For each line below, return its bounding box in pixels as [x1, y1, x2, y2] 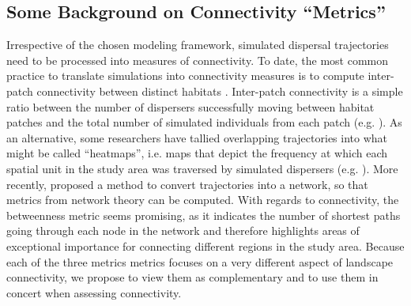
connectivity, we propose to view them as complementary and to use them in [6, 269, 379, 285]
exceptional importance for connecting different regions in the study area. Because [6, 237, 405, 254]
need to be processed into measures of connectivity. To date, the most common [6, 51, 389, 68]
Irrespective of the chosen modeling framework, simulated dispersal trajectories [6, 36, 389, 53]
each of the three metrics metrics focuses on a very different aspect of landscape [6, 253, 394, 270]
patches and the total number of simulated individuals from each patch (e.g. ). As [6, 114, 402, 130]
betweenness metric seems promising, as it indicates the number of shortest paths [6, 206, 401, 223]
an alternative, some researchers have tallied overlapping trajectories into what [6, 129, 388, 145]
